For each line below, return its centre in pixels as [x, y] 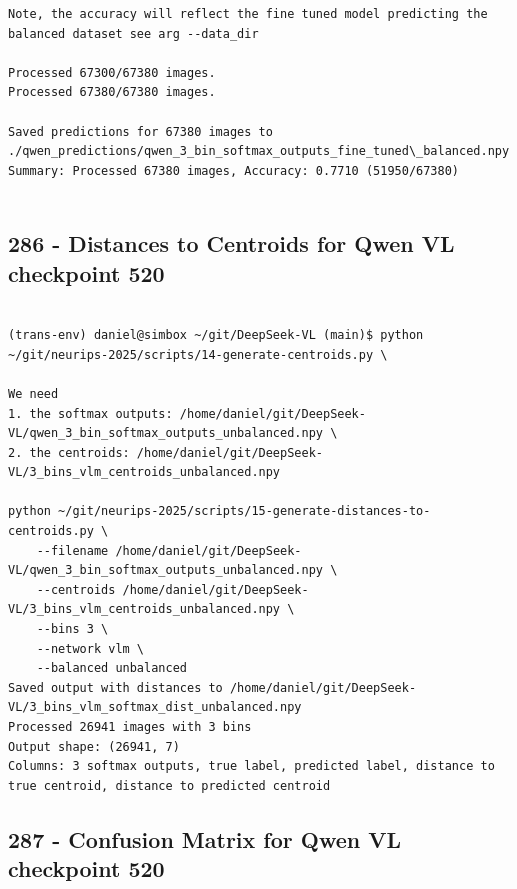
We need [33, 393]
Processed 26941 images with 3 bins [130, 727]
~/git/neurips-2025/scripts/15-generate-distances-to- [244, 511]
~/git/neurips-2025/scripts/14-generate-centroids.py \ [198, 354]
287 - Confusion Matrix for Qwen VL [205, 838]
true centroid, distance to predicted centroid [169, 785]
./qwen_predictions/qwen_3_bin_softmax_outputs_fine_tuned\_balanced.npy [259, 151]
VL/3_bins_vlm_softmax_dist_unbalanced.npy [155, 707]
